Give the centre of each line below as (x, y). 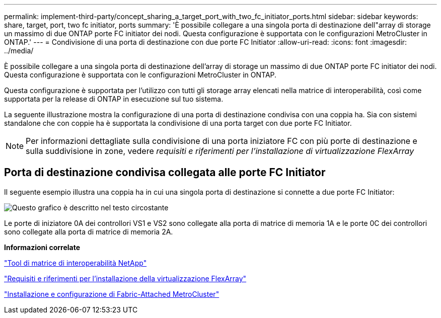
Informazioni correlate (42, 247)
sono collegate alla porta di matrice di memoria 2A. (89, 231)
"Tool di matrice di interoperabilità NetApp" (76, 263)
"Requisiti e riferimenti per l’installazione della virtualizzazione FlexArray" (125, 278)
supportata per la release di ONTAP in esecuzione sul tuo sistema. (114, 99)
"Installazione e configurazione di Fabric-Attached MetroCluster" (112, 294)
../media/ (19, 51)
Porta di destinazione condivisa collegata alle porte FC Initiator (165, 173)
